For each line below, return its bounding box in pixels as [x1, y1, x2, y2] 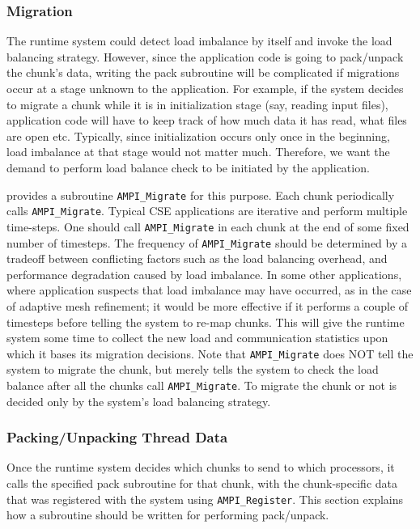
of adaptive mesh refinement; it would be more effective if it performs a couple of [6, 297, 409, 314]
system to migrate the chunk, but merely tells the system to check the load [6, 361, 379, 378]
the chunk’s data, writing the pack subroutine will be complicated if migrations [6, 64, 400, 81]
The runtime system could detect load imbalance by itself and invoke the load [6, 32, 392, 49]
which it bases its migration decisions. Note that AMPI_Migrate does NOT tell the [6, 345, 414, 362]
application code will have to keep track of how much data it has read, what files [6, 112, 407, 129]
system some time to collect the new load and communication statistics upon [6, 329, 388, 346]
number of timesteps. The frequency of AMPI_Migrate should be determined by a [6, 234, 407, 251]
